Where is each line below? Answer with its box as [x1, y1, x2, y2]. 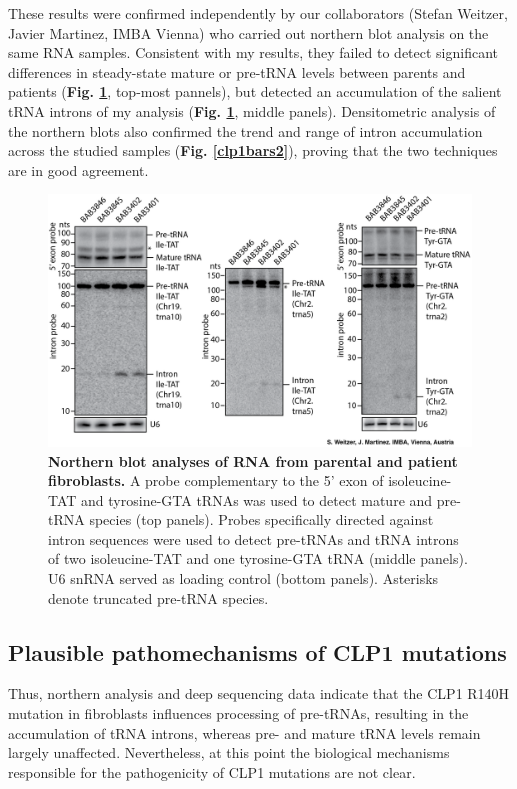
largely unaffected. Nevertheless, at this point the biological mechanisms [8, 742, 450, 763]
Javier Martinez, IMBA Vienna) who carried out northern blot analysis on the [8, 22, 489, 43]
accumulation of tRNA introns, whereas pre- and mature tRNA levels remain [8, 722, 481, 743]
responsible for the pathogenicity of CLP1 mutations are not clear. [8, 761, 416, 782]
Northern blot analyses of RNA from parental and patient [48, 450, 458, 471]
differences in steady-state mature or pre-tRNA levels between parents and [8, 61, 466, 82]
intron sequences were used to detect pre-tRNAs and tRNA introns [48, 528, 459, 549]
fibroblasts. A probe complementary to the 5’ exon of [48, 470, 384, 491]
